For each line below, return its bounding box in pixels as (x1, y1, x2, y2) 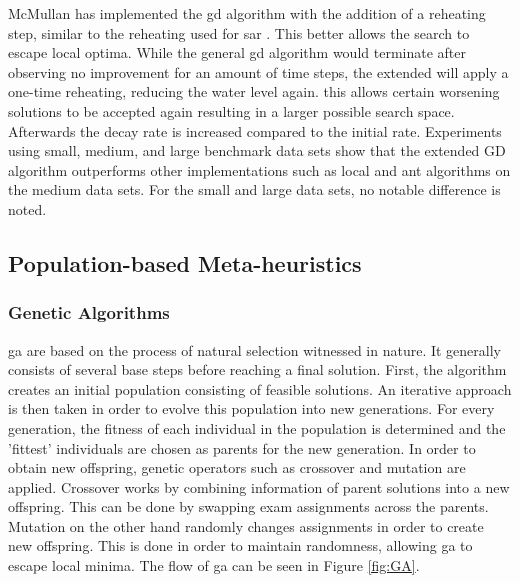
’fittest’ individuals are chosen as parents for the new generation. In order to (8, 437, 476, 458)
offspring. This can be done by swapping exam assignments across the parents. (8, 496, 489, 517)
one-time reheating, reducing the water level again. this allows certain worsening (8, 81, 500, 102)
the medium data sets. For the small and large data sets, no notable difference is (8, 179, 501, 200)
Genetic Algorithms (8, 300, 170, 325)
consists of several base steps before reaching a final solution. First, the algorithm (8, 359, 507, 380)
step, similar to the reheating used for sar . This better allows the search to (8, 22, 470, 43)
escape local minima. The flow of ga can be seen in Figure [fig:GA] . (8, 555, 420, 576)
